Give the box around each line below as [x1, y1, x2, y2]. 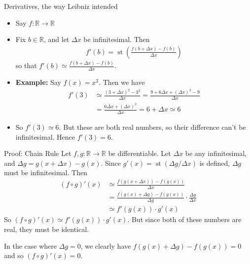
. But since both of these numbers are [127, 214, 242, 225]
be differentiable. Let [108, 148, 171, 158]
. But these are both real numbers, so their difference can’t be [59, 122, 246, 132]
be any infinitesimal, [185, 148, 247, 158]
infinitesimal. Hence [15, 131, 75, 142]
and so [4, 250, 24, 261]
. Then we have [99, 76, 145, 87]
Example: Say [15, 76, 61, 87]
